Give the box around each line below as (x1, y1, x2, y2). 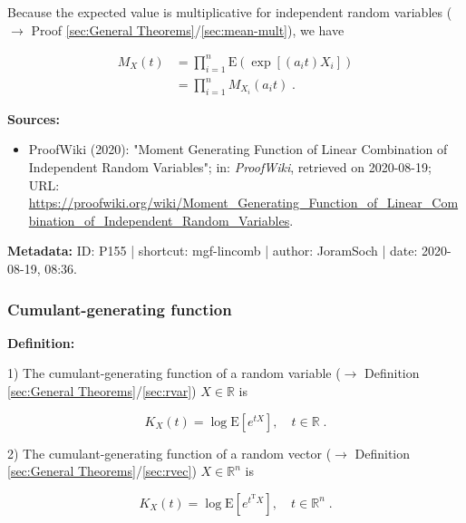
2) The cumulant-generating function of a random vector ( (7, 443, 332, 462)
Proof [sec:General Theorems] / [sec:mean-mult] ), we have (31, 20, 345, 39)
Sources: (7, 109, 60, 128)
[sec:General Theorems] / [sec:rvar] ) (7, 382, 197, 400)
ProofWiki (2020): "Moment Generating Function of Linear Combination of (28, 140, 448, 159)
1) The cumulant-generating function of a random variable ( (7, 363, 341, 383)
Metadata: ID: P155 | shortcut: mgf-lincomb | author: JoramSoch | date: (7, 241, 418, 260)
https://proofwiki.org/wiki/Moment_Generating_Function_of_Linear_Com (28, 193, 459, 212)
